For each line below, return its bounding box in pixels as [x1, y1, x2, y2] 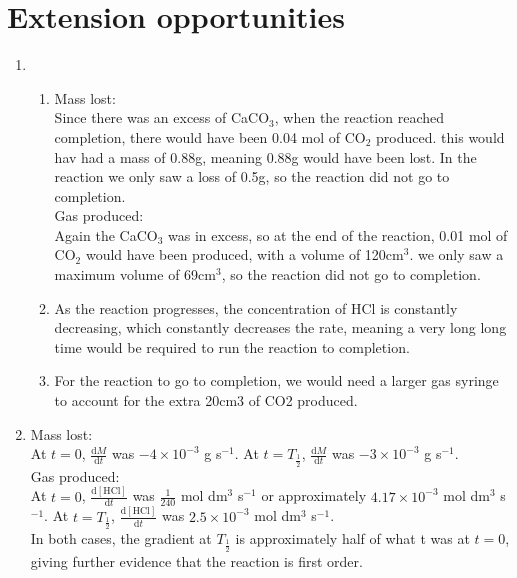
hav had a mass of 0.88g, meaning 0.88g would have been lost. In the [54, 146, 477, 167]
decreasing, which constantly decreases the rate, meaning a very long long [54, 317, 507, 338]
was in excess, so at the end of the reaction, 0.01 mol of [168, 224, 508, 245]
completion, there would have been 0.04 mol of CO [54, 126, 366, 147]
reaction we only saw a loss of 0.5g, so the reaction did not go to [54, 166, 450, 187]
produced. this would [376, 126, 505, 147]
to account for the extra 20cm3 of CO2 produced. [54, 390, 358, 411]
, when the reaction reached [274, 107, 445, 128]
